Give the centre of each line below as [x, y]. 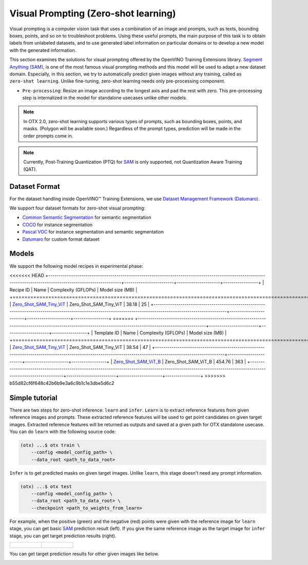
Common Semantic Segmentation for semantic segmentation [87, 218]
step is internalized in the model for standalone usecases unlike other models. [105, 98]
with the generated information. [43, 50]
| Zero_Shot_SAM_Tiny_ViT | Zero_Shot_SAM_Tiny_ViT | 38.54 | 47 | [80, 347]
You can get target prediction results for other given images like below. [84, 554]
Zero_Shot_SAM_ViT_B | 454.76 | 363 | [205, 361]
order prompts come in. [48, 135]
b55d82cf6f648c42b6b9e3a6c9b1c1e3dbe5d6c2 [62, 383]
